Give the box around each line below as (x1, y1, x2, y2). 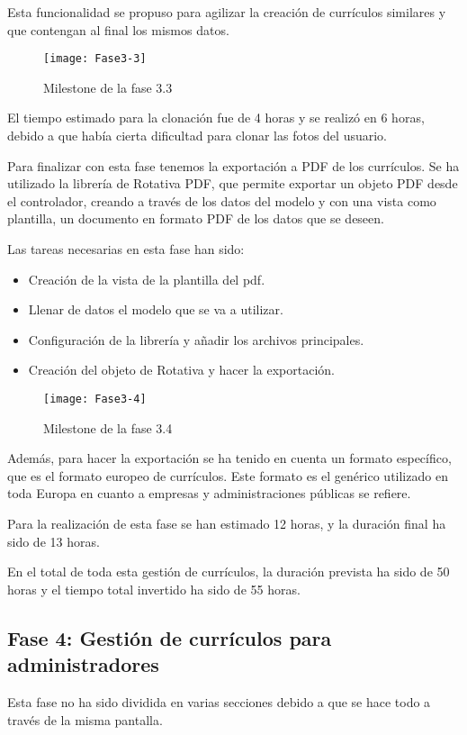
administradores (7, 650, 159, 678)
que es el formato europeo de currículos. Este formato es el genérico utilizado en (7, 466, 448, 485)
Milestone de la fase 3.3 (43, 77, 173, 96)
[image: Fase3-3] (43, 52, 147, 66)
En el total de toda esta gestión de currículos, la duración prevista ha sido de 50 (7, 562, 450, 581)
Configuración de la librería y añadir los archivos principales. (28, 330, 364, 349)
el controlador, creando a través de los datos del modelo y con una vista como (7, 191, 436, 210)
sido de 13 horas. (7, 531, 100, 550)
